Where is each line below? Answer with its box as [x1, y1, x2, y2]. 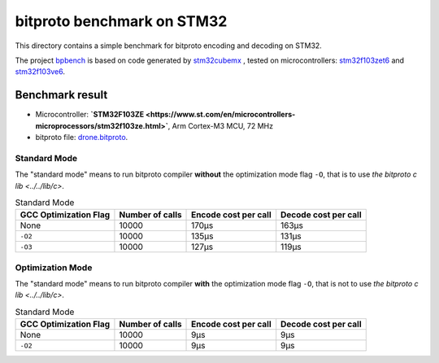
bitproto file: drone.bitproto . [35, 133, 128, 142]
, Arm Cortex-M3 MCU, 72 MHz [167, 120, 274, 130]
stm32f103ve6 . [15, 67, 65, 77]
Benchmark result [15, 88, 108, 102]
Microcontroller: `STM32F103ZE [35, 110, 145, 120]
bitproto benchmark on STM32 [15, 12, 228, 30]
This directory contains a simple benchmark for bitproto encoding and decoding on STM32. [15, 41, 323, 50]
